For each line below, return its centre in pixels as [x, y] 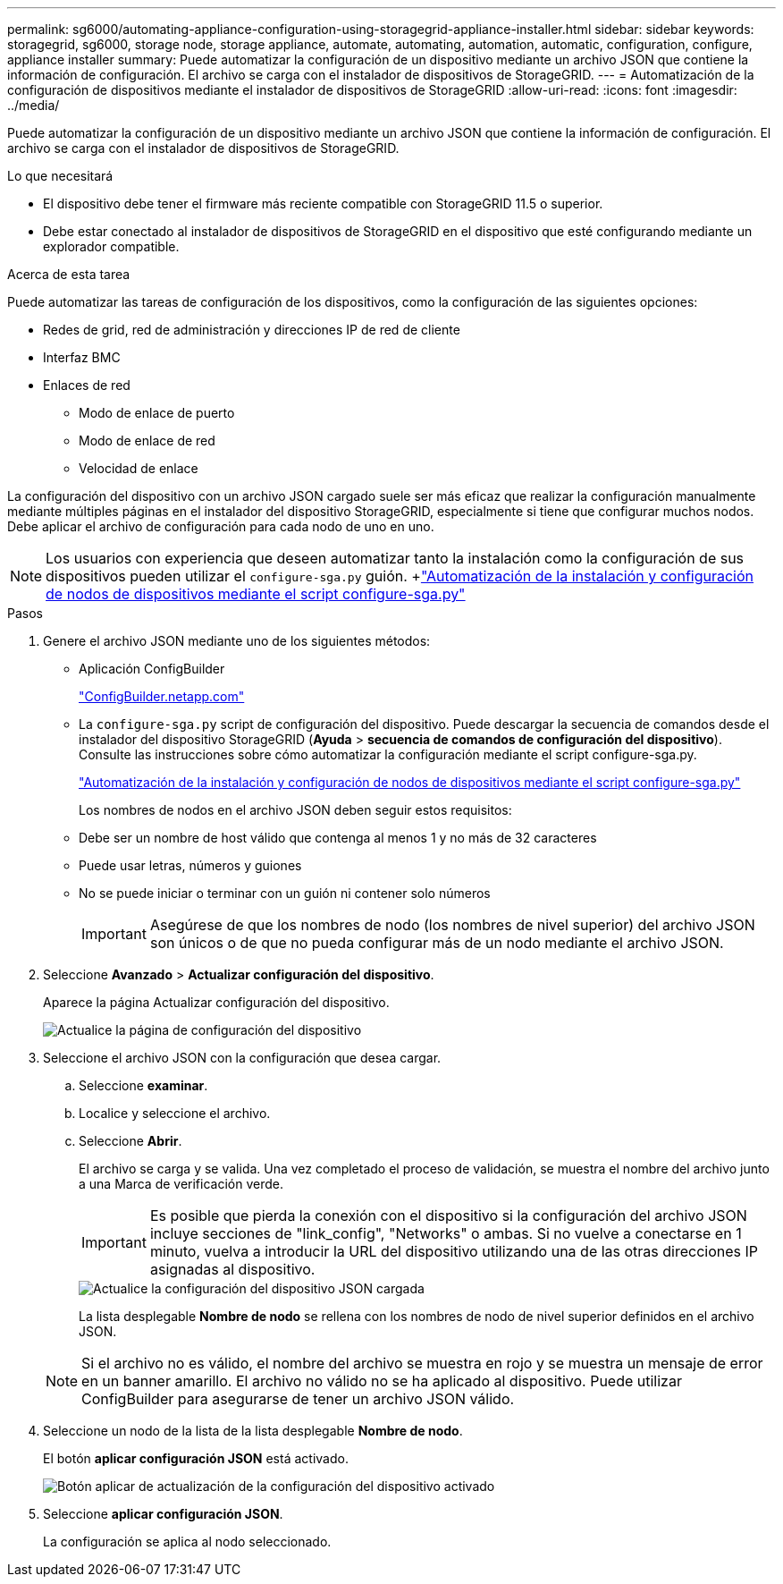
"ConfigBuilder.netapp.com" [162, 696]
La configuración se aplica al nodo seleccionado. [187, 1542]
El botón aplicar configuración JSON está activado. [196, 1458]
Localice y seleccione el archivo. [175, 1113]
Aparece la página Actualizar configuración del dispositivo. [216, 1002]
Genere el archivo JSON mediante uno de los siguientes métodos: [237, 641]
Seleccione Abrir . [130, 1141]
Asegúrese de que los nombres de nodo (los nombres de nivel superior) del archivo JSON [452, 925]
